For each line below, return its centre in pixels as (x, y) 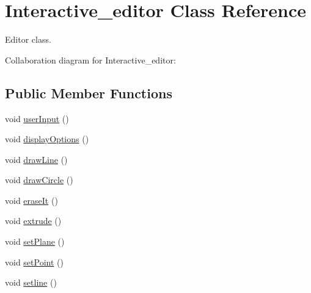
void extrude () (33, 221)
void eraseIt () (31, 200)
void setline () (31, 282)
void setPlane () (35, 241)
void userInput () (37, 118)
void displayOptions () (47, 139)
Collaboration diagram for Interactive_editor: (90, 60)
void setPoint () (34, 262)
